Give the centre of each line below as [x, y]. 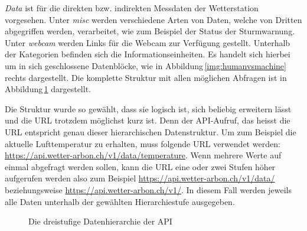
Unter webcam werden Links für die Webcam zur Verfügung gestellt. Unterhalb [148, 42]
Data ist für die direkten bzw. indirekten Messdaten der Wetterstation [132, 8]
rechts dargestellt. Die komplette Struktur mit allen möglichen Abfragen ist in [146, 77]
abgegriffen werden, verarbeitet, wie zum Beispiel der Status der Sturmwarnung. [150, 31]
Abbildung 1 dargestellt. [48, 89]
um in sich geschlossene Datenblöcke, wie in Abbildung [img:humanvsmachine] [146, 65]
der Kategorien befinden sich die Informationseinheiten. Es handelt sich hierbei [148, 54]
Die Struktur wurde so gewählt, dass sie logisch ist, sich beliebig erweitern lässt [148, 108]
